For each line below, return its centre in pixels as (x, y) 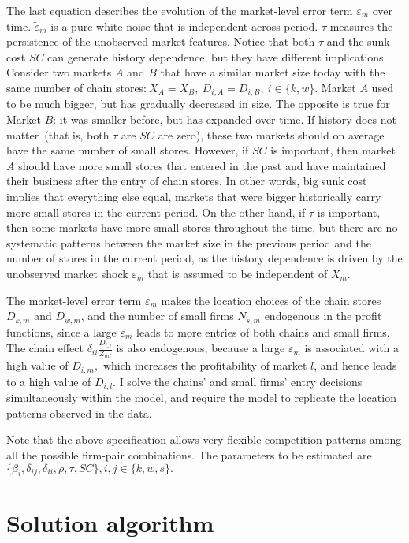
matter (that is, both (58, 134)
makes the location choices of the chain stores (271, 300)
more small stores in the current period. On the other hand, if (156, 212)
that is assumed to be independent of (238, 273)
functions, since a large (61, 331)
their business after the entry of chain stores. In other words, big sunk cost (187, 181)
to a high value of (49, 381)
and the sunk (358, 41)
